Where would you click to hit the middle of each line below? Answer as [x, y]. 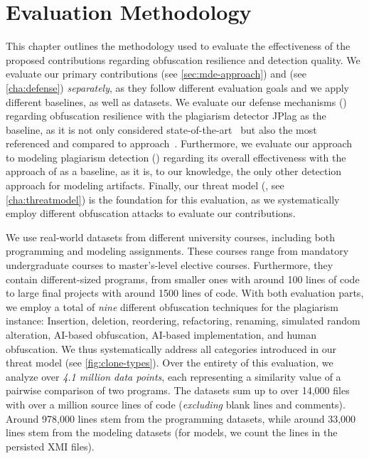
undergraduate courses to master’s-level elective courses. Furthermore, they [170, 265]
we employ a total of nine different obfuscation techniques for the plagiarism [172, 306]
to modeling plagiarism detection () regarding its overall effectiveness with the [176, 157]
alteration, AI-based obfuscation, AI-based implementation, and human [161, 334]
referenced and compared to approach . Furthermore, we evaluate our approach [179, 143]
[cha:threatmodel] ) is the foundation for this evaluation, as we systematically [173, 199]
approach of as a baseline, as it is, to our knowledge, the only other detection [174, 171]
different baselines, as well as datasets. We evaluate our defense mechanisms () [176, 101]
